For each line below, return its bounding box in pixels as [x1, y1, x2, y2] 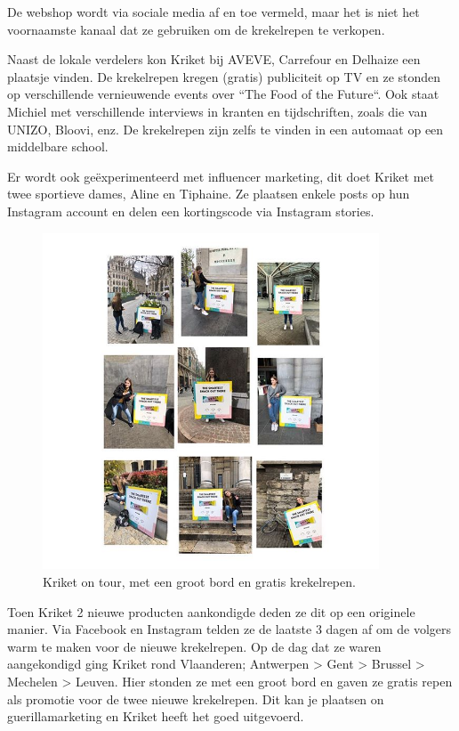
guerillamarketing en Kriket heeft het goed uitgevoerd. [7, 707, 304, 726]
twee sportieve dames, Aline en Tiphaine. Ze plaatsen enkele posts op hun [7, 184, 410, 203]
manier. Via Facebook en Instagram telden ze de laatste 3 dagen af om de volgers [7, 620, 452, 638]
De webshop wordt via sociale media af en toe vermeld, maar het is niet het [7, 3, 420, 20]
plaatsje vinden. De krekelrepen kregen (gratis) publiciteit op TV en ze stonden [7, 67, 441, 85]
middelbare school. [7, 137, 109, 156]
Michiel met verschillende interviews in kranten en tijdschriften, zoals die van [7, 102, 428, 120]
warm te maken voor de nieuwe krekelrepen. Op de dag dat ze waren [7, 637, 382, 655]
